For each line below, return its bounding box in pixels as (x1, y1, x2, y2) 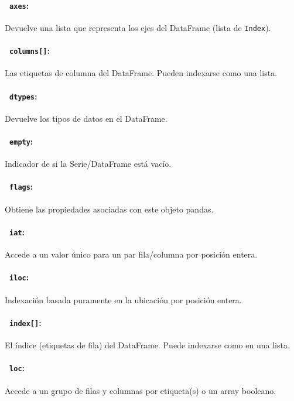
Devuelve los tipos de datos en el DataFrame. (5, 112, 167, 124)
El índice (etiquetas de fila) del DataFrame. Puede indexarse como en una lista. (5, 339, 290, 351)
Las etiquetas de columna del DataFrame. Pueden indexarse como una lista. (5, 67, 278, 79)
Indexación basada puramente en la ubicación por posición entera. (5, 293, 242, 306)
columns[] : (9, 44, 50, 57)
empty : (9, 135, 33, 148)
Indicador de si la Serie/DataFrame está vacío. (5, 157, 172, 170)
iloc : (9, 271, 29, 283)
